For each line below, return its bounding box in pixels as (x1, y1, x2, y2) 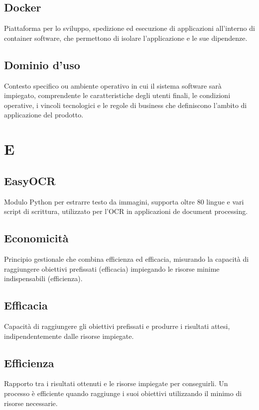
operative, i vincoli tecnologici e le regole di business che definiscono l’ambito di (4, 100, 247, 110)
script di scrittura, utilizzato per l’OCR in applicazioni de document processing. (4, 206, 248, 216)
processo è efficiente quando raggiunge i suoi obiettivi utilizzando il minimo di (4, 388, 242, 398)
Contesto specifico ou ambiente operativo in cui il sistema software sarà (4, 80, 222, 91)
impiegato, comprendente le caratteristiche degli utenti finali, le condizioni (4, 90, 231, 101)
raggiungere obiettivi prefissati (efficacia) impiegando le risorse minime (4, 263, 220, 274)
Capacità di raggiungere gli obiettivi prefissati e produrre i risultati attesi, (4, 320, 230, 331)
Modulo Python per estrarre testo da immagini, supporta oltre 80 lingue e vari (4, 196, 244, 206)
